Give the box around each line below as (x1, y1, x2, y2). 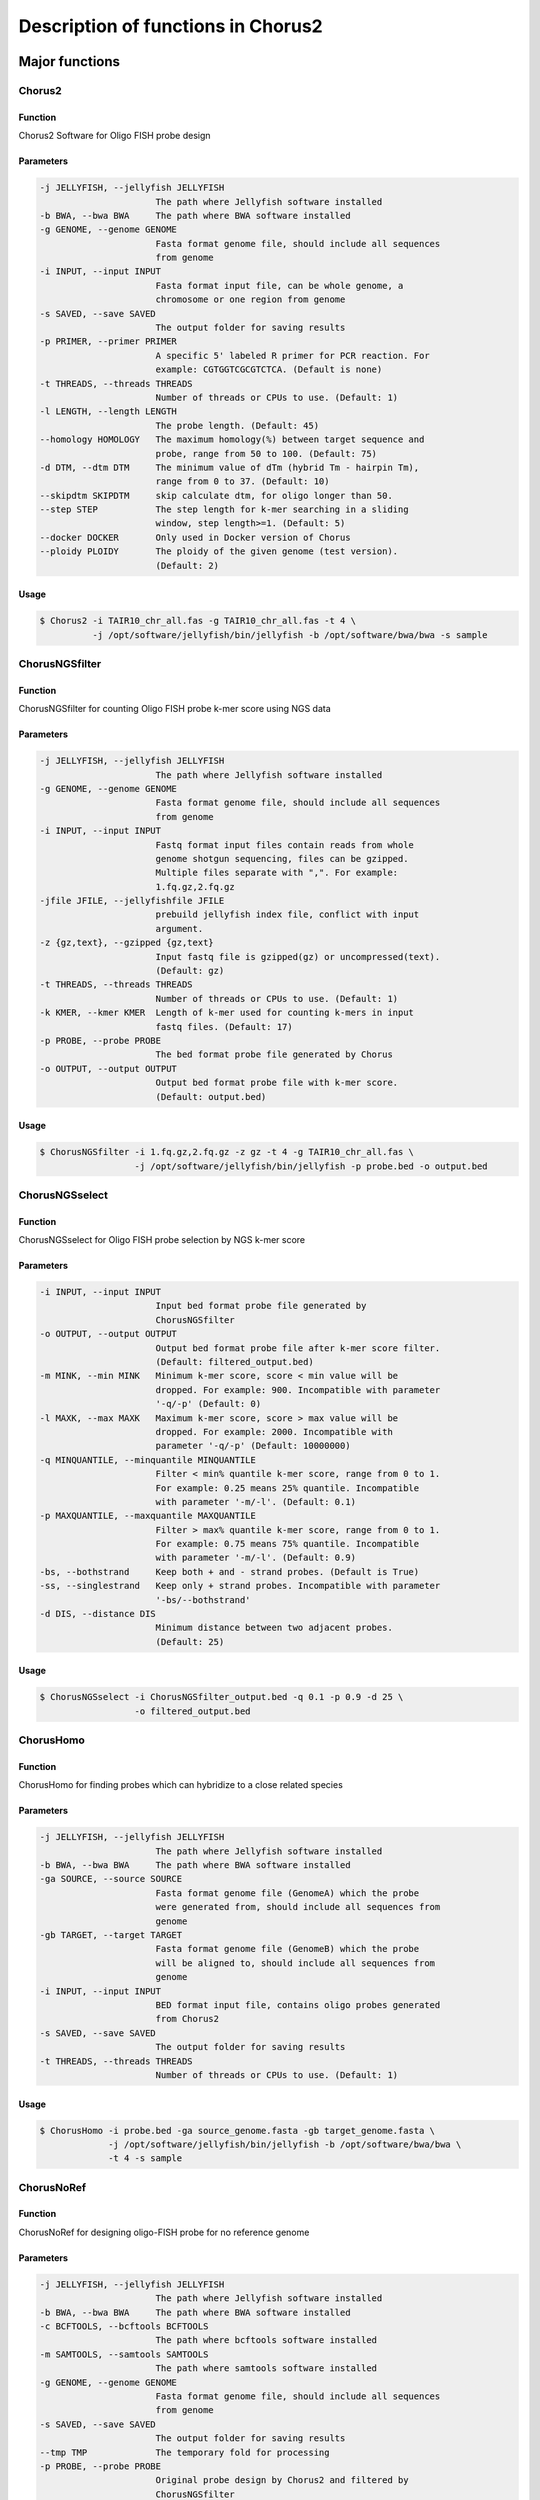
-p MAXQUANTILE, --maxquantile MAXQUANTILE (39, 1510, 257, 1522)
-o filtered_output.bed (134, 1705, 251, 1717)
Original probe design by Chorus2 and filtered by (155, 2475, 409, 2486)
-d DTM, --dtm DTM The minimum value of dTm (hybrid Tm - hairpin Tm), (39, 461, 420, 473)
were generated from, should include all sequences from (155, 1901, 441, 1913)
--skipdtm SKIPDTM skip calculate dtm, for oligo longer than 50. (39, 490, 394, 501)
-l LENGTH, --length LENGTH (39, 406, 177, 417)
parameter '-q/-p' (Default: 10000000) (155, 1440, 351, 1452)
